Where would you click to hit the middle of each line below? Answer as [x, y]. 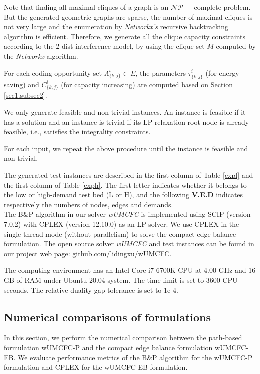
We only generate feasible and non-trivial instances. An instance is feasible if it [125, 112]
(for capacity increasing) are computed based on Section [147, 84]
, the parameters [161, 72]
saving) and [22, 84]
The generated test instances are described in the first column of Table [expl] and [129, 175]
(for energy [222, 72]
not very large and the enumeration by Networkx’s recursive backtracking [116, 26]
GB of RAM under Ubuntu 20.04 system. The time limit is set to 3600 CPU [121, 280]
